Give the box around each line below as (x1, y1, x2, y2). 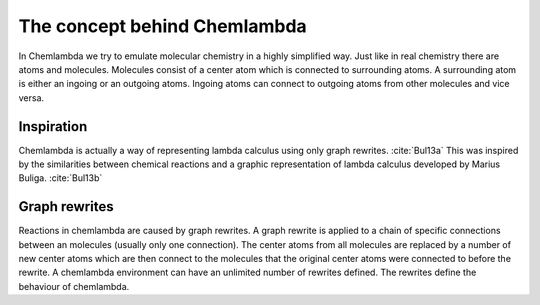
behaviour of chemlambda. (18, 280, 130, 292)
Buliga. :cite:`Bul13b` (18, 172, 103, 184)
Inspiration (18, 118, 88, 135)
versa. (18, 91, 45, 104)
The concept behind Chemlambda (18, 15, 307, 37)
